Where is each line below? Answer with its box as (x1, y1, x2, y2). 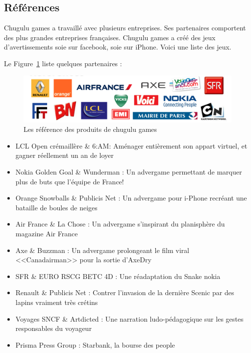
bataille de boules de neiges (15, 202, 98, 212)
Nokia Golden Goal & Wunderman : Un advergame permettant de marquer (15, 167, 242, 177)
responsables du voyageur (15, 323, 92, 333)
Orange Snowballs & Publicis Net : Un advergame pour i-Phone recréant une (15, 193, 247, 203)
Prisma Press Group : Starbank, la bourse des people (15, 339, 175, 350)
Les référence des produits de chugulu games (24, 124, 157, 134)
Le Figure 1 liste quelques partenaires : (4, 58, 122, 68)
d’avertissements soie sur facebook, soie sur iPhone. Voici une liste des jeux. (4, 42, 231, 52)
